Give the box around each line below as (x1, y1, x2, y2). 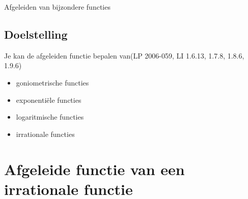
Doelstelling (4, 26, 68, 42)
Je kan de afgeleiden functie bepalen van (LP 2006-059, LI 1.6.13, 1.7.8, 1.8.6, (4, 50, 244, 61)
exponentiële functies (16, 94, 81, 105)
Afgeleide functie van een (4, 158, 185, 179)
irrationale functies (16, 128, 75, 139)
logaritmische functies (16, 111, 84, 122)
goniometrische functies (16, 77, 89, 88)
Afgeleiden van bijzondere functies (4, 2, 111, 12)
